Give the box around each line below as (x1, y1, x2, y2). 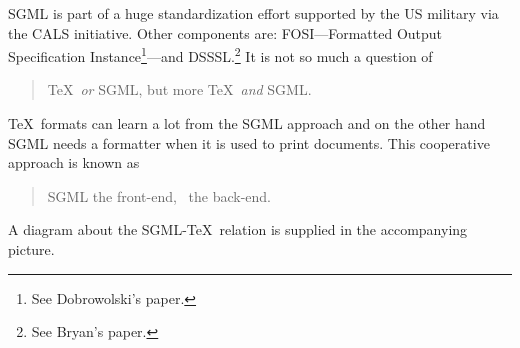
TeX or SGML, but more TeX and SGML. (47, 79, 312, 100)
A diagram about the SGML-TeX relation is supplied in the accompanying (8, 219, 468, 240)
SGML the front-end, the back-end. (47, 185, 271, 206)
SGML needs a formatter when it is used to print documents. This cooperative (8, 132, 490, 153)
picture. (8, 239, 55, 259)
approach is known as (8, 152, 140, 173)
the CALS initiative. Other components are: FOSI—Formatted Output (8, 22, 443, 43)
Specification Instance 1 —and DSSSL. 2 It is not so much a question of (8, 43, 433, 66)
